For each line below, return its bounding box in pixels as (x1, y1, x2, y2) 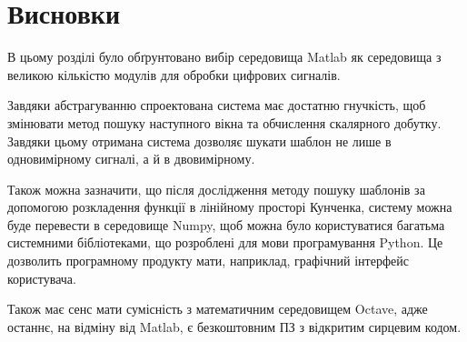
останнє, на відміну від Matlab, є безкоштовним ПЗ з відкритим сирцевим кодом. (7, 317, 462, 336)
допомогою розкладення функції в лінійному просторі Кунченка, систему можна (7, 197, 452, 216)
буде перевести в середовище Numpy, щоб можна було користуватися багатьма (7, 215, 445, 234)
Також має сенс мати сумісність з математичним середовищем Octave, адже (7, 299, 428, 318)
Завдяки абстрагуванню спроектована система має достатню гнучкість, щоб (7, 96, 426, 115)
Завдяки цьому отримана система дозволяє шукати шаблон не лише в (7, 131, 392, 150)
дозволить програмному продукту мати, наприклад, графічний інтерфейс (7, 251, 409, 270)
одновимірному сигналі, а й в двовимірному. (7, 149, 255, 168)
